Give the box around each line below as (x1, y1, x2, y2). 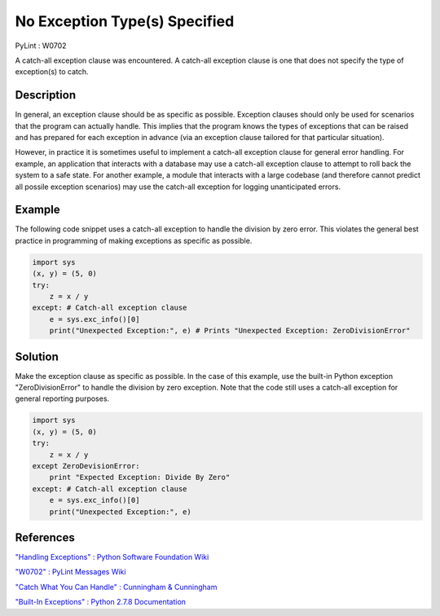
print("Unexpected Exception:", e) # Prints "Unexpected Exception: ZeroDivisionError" (49, 326, 411, 336)
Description (15, 88, 77, 102)
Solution (15, 350, 59, 363)
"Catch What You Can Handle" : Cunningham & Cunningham (15, 582, 218, 592)
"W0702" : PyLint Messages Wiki (15, 567, 126, 577)
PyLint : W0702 (15, 41, 67, 51)
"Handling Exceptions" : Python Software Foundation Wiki (15, 552, 209, 562)
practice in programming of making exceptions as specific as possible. (15, 235, 253, 245)
